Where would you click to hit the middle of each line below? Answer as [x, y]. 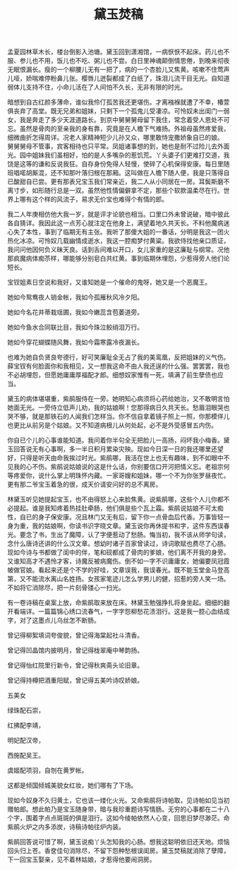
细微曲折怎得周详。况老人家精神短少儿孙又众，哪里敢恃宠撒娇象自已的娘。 [115, 138]
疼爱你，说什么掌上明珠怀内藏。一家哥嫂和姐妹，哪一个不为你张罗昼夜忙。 [121, 476]
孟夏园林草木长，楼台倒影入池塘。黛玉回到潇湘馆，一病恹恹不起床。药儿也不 [119, 52]
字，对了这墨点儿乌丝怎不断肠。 [54, 620]
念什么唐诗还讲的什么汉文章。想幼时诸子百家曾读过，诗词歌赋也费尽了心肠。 [119, 544]
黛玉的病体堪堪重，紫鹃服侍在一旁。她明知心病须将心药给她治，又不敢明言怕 [119, 399]
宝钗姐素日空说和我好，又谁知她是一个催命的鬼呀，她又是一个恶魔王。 [109, 282]
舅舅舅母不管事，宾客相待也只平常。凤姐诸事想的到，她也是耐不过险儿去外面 [119, 146]
